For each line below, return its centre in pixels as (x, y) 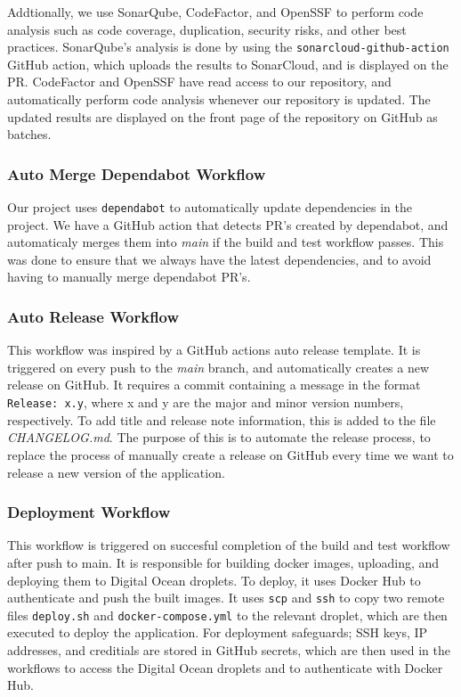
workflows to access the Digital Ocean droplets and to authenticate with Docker (225, 667)
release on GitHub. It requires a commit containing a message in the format (214, 385)
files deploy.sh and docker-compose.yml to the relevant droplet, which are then (227, 615)
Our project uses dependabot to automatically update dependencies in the (210, 207)
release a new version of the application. (116, 472)
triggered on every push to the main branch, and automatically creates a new (218, 367)
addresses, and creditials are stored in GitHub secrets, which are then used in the (229, 650)
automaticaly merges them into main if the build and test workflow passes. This (226, 242)
